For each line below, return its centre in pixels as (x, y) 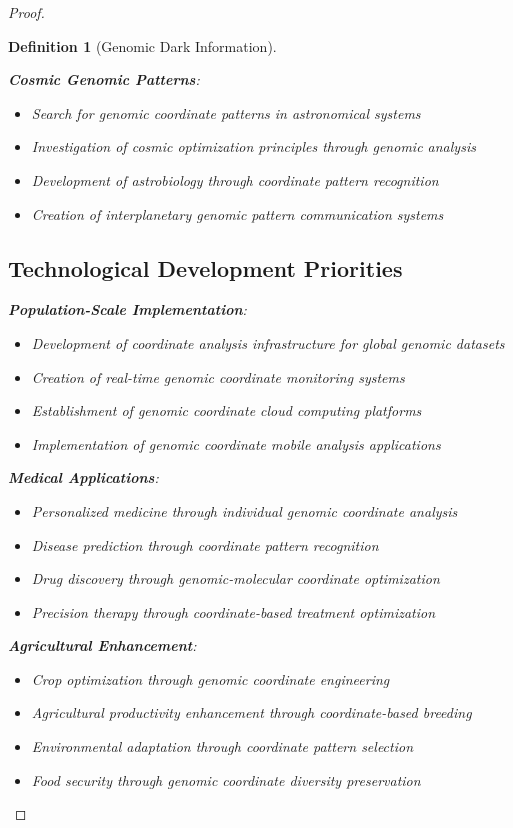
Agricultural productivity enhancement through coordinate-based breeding (251, 712)
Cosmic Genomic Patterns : (104, 79)
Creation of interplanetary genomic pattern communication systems (237, 213)
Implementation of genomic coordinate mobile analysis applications (236, 443)
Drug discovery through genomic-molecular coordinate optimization (235, 578)
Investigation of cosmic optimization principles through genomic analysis (253, 146)
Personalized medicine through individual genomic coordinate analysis (244, 510)
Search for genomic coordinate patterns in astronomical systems (226, 112)
